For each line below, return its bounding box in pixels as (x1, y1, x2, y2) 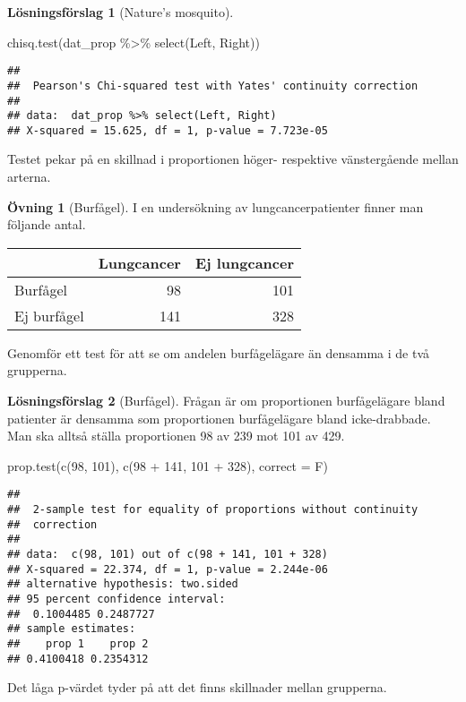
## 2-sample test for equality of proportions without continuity (7, 503, 419, 517)
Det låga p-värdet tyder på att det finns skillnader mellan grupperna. (7, 678, 387, 697)
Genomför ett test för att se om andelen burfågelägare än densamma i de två (7, 343, 430, 362)
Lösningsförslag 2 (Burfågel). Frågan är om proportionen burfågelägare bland (7, 391, 445, 410)
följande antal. (7, 215, 86, 234)
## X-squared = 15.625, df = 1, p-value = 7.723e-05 (7, 124, 328, 137)
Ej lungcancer (194, 252, 295, 273)
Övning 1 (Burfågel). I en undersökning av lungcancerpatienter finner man (7, 197, 424, 216)
